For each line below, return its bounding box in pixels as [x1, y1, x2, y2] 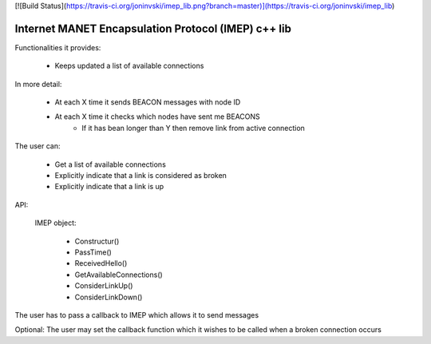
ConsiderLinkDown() [74, 292, 143, 302]
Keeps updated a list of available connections [54, 61, 204, 71]
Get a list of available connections [54, 160, 167, 169]
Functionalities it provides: [14, 42, 101, 52]
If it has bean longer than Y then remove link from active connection [81, 123, 305, 132]
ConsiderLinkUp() [74, 281, 133, 291]
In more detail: [14, 79, 62, 89]
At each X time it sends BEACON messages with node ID [54, 97, 241, 107]
